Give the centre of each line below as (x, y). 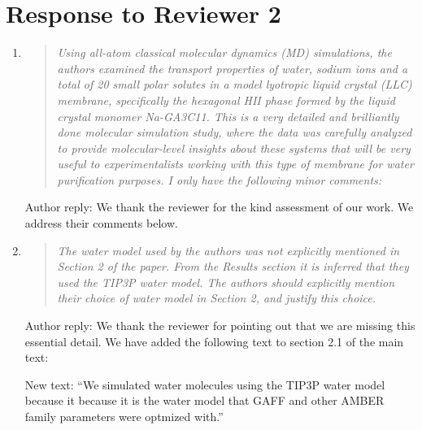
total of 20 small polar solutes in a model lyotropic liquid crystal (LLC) (235, 84)
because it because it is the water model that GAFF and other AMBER (204, 400)
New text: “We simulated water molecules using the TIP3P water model (205, 384)
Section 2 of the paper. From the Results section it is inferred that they (233, 266)
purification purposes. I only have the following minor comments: (220, 179)
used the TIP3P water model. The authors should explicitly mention (226, 282)
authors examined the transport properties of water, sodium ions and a (233, 68)
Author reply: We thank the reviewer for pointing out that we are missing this (220, 326)
